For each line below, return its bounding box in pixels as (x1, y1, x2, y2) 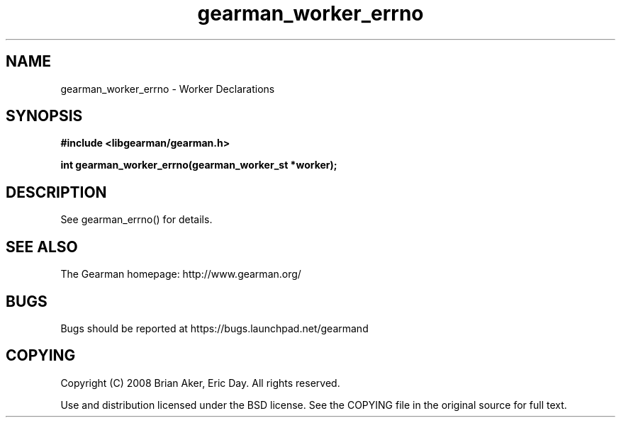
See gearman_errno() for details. (60, 213, 213, 226)
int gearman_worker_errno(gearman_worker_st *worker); (60, 159, 337, 171)
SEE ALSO (6, 237, 78, 256)
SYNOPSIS (6, 107, 83, 125)
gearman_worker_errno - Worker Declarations (60, 82, 275, 95)
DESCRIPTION (6, 183, 107, 201)
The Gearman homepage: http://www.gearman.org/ (60, 268, 301, 281)
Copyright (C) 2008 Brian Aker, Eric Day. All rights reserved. (60, 376, 340, 389)
